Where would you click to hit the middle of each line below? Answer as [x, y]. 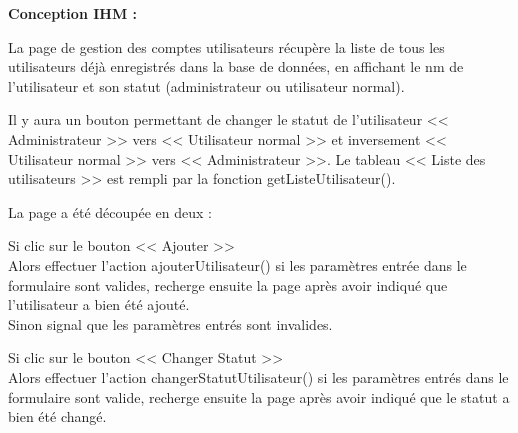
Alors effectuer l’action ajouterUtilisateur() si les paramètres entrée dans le [237, 264]
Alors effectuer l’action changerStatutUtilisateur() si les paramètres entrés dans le [258, 376]
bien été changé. [57, 416]
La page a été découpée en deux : [110, 211]
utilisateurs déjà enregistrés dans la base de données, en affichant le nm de [236, 66]
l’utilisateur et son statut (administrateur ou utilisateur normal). [206, 85]
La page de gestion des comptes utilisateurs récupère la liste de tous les [226, 46]
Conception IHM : [73, 13]
